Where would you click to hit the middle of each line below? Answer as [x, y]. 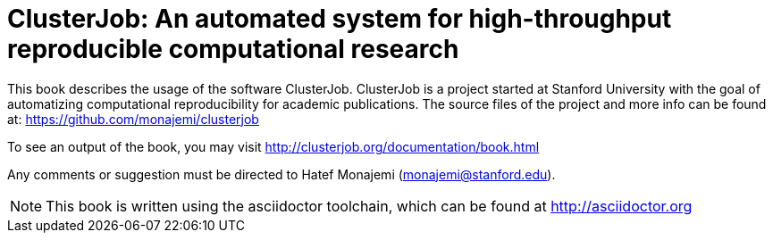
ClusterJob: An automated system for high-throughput [340, 19]
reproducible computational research [233, 49]
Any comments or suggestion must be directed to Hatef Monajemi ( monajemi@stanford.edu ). [281, 174]
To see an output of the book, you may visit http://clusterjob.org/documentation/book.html [273, 146]
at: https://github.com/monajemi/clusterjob [133, 119]
